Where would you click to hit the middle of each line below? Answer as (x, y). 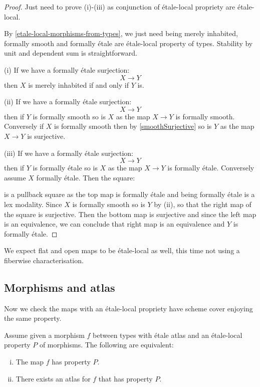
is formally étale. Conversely (211, 168)
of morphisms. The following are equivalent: (106, 345)
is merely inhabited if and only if (78, 84)
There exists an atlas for (53, 378)
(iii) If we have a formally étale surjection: (69, 153)
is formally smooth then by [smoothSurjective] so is (133, 126)
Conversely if (24, 126)
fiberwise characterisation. (44, 260)
